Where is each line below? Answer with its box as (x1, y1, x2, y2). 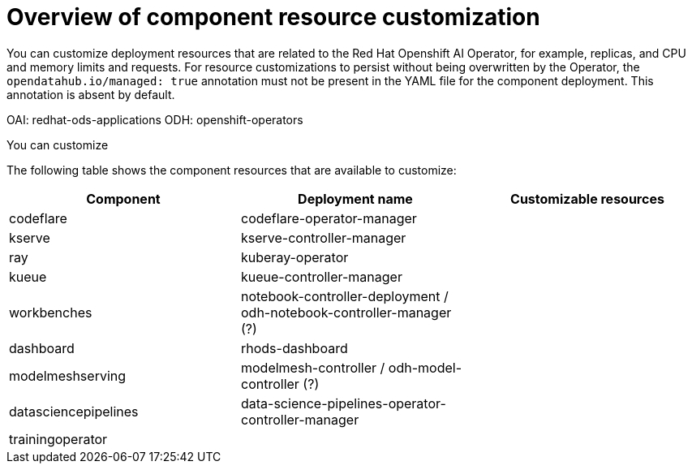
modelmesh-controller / (240, 359, 385, 376)
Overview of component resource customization (6, 3, 540, 31)
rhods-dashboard (240, 339, 348, 356)
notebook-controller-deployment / (240, 287, 449, 304)
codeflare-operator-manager (240, 209, 417, 226)
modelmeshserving (9, 367, 127, 384)
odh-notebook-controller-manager (240, 304, 452, 321)
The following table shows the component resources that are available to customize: (6, 162, 457, 177)
